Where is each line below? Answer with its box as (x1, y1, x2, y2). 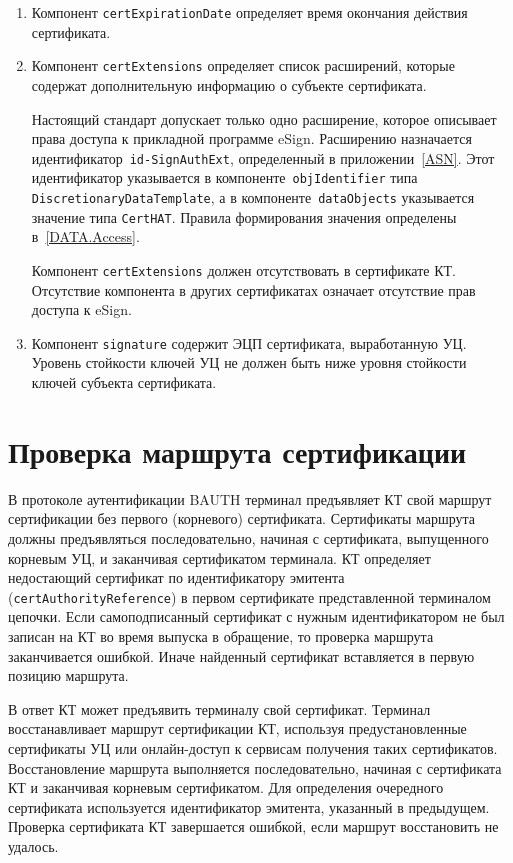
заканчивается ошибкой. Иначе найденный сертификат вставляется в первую (8, 645, 475, 666)
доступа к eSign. (31, 299, 132, 320)
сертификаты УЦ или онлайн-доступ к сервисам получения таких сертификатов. (8, 737, 498, 758)
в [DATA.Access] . (31, 226, 140, 247)
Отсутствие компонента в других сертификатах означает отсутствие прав (31, 279, 476, 300)
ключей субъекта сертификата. (31, 372, 217, 392)
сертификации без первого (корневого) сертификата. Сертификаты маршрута (8, 508, 476, 529)
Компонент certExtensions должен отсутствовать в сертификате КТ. (31, 259, 456, 280)
